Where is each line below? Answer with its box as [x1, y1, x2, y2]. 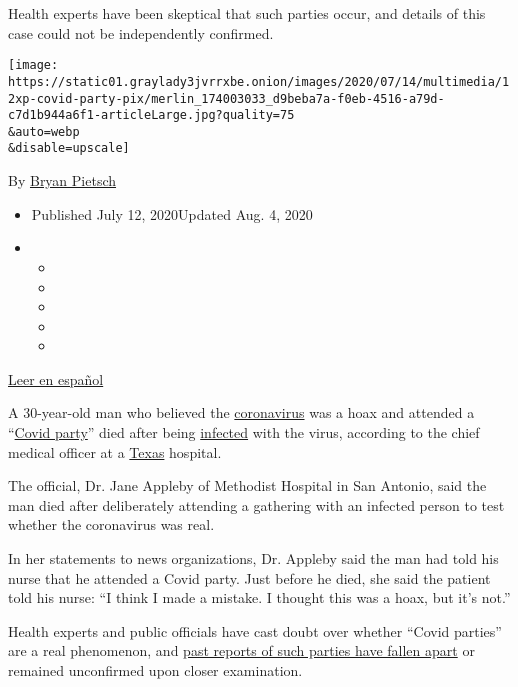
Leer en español [8, 368, 104, 389]
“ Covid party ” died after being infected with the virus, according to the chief [8, 422, 480, 443]
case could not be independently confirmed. [8, 22, 274, 43]
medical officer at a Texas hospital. [8, 441, 222, 462]
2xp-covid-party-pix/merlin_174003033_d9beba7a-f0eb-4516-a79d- [8, 91, 445, 106]
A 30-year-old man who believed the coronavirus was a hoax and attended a [8, 402, 475, 423]
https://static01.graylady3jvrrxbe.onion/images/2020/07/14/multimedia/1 [8, 74, 510, 89]
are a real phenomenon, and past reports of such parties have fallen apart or [8, 640, 475, 661]
